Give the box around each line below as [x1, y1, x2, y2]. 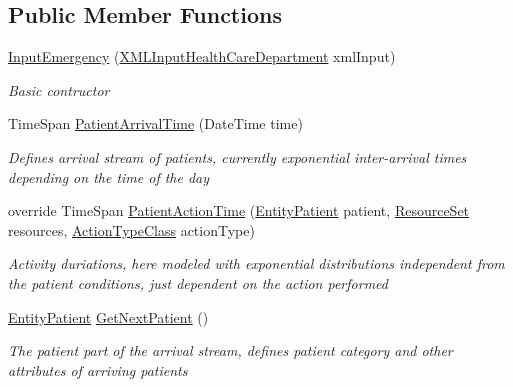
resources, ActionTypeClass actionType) [8, 219, 255, 240]
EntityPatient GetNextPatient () [8, 306, 209, 327]
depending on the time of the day [8, 166, 210, 187]
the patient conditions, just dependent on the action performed [8, 272, 388, 293]
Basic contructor [8, 79, 110, 100]
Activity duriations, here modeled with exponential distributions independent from [8, 253, 505, 274]
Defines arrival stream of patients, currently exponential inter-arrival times [8, 146, 467, 167]
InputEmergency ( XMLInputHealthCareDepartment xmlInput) [8, 46, 396, 67]
